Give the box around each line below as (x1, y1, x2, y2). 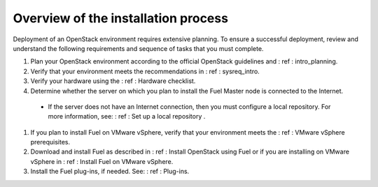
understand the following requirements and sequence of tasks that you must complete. (13, 44, 264, 52)
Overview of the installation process (13, 10, 229, 26)
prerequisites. (30, 138, 71, 147)
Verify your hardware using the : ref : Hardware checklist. (30, 77, 196, 85)
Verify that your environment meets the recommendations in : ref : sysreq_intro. (30, 67, 260, 75)
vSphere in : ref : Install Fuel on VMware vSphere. (30, 157, 174, 165)
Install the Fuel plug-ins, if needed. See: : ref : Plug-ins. (30, 167, 190, 176)
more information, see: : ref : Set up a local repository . (48, 112, 206, 121)
